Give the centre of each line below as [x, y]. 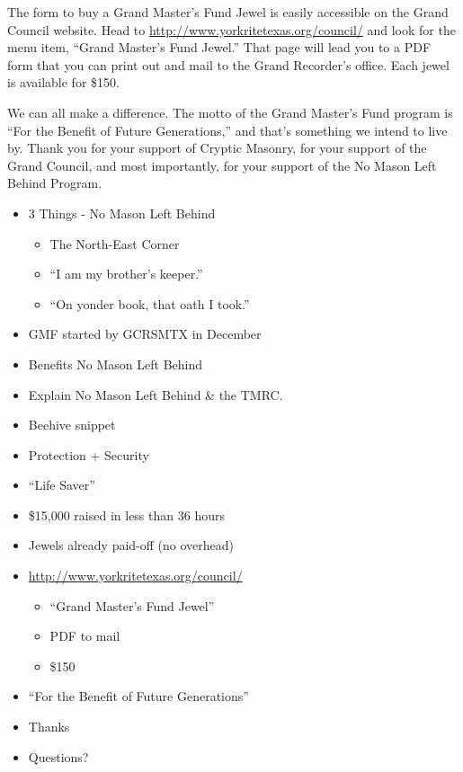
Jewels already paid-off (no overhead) [131, 545]
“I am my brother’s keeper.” [126, 274]
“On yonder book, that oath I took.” [150, 303]
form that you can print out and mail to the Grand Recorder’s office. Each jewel [228, 64]
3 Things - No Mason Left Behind [122, 213]
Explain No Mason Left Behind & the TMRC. [156, 394]
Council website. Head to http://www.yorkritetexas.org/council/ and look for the [231, 29]
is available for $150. [63, 82]
